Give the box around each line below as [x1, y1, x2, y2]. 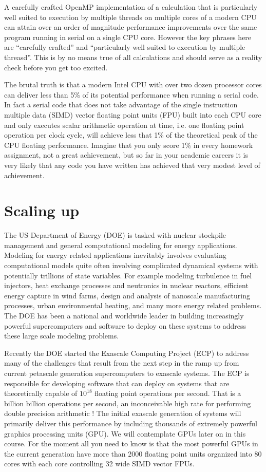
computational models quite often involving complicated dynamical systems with [4, 260, 258, 270]
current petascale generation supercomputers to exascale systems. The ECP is [4, 367, 250, 378]
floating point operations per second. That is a [94, 388, 241, 399]
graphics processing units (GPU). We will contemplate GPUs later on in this [4, 428, 246, 439]
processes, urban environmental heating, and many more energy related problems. [4, 300, 262, 311]
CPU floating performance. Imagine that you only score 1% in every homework [4, 139, 253, 150]
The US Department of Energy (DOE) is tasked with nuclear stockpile [4, 230, 226, 240]
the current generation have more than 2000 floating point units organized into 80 [4, 448, 262, 459]
